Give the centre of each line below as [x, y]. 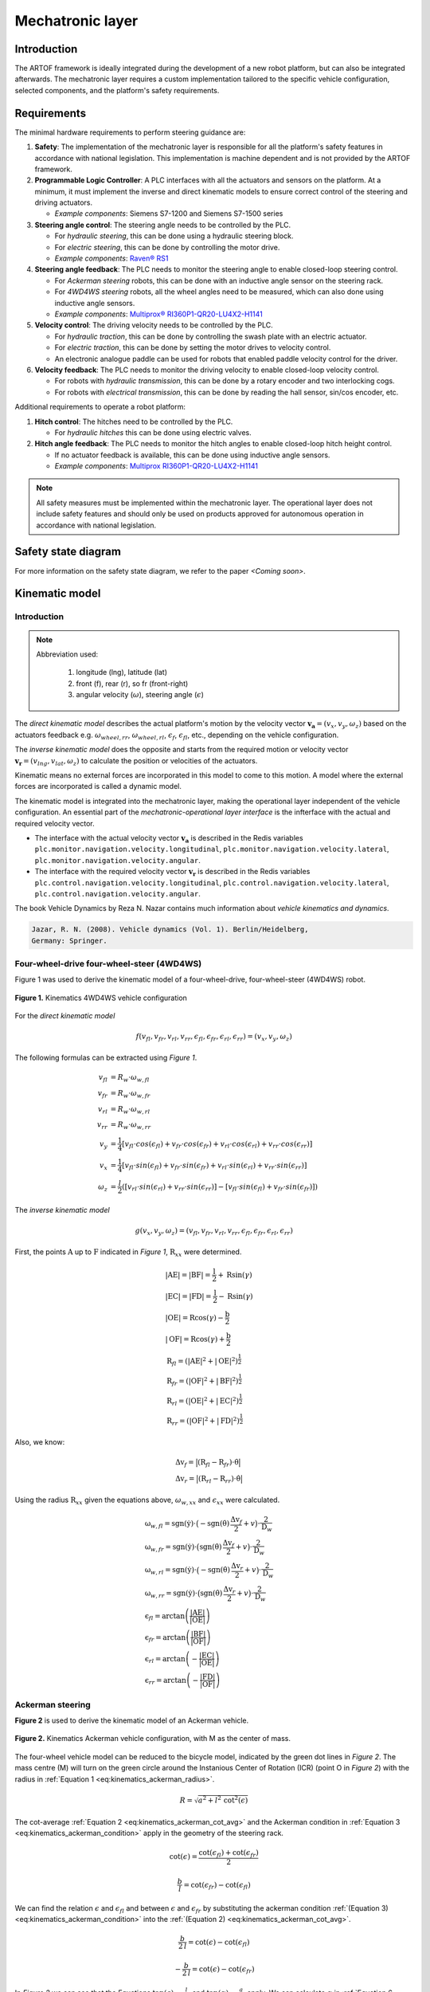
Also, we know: [40, 1442]
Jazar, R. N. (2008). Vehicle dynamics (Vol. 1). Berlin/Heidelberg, [170, 929]
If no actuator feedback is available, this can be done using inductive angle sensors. [192, 455]
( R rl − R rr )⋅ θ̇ [219, 1480]
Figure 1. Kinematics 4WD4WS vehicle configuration [101, 998]
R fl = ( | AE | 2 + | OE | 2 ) [203, 1362]
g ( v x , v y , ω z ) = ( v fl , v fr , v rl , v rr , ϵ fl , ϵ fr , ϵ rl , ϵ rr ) [214, 1231]
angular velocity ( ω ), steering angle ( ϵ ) [140, 695]
